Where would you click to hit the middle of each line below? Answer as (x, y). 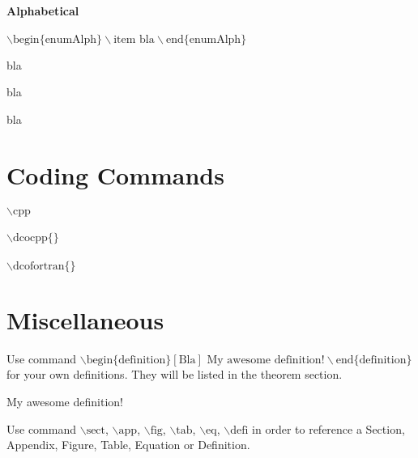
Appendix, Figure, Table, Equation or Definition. (128, 445)
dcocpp (30, 238)
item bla (134, 39)
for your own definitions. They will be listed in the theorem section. (175, 374)
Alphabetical (43, 10)
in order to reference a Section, (328, 428)
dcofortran (38, 266)
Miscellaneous (85, 319)
